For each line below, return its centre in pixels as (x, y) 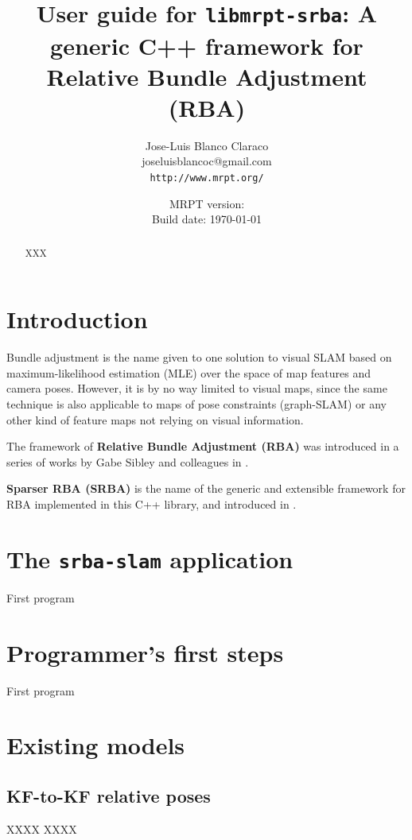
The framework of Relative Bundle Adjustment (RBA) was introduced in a (203, 446)
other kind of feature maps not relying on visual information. (155, 419)
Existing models (96, 745)
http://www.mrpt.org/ (207, 178)
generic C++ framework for (207, 45)
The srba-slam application (150, 558)
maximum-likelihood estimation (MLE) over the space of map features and (189, 372)
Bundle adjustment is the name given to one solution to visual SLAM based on (199, 357)
